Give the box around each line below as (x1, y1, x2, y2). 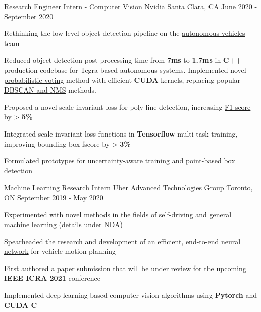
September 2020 (4, 11, 54, 21)
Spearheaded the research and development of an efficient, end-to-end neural (4, 236, 241, 246)
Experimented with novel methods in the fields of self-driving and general (4, 209, 232, 219)
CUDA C (4, 299, 37, 310)
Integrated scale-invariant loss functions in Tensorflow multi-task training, (4, 128, 238, 139)
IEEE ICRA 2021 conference (4, 273, 100, 283)
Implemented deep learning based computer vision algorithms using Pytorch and (4, 290, 257, 300)
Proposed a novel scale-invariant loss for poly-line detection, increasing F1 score (4, 101, 251, 112)
